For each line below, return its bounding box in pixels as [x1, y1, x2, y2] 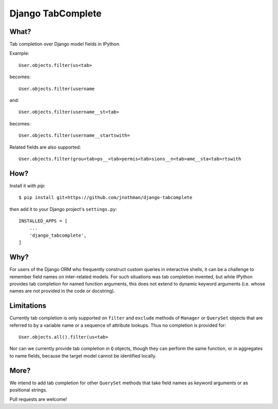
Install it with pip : [9, 183, 46, 189]
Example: [9, 50, 29, 57]
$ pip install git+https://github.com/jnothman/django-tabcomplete [19, 194, 193, 201]
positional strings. [9, 387, 47, 393]
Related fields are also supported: [9, 144, 81, 150]
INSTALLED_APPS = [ [19, 218, 68, 224]
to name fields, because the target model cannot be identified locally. [9, 352, 157, 359]
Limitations [9, 301, 46, 310]
